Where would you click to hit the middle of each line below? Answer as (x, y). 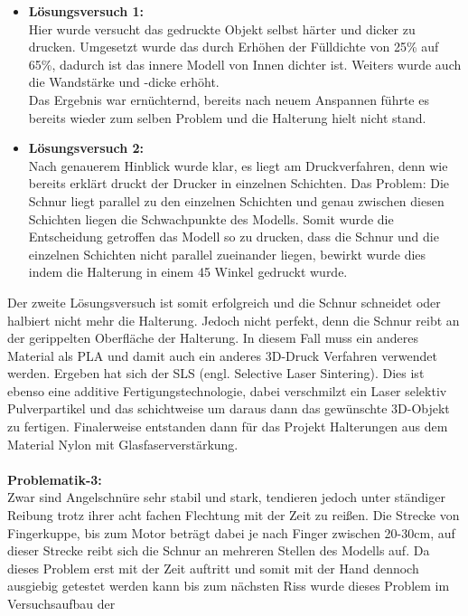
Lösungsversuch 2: (86, 148)
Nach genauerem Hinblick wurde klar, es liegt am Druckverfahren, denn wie (238, 165)
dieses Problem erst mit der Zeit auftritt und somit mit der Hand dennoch (213, 568)
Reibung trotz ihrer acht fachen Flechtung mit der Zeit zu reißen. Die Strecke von (234, 515)
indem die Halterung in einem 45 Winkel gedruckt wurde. (188, 272)
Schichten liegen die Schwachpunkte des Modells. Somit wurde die (211, 218)
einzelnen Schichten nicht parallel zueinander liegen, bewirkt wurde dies (227, 254)
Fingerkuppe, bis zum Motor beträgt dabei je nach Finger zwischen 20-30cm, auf (231, 532)
